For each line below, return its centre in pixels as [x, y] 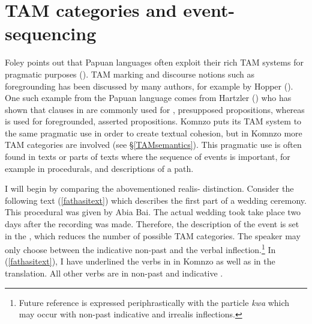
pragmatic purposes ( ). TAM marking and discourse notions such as [130, 74]
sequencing [51, 33]
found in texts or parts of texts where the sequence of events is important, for [148, 157]
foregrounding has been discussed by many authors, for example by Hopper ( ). [149, 86]
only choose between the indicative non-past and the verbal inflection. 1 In [140, 249]
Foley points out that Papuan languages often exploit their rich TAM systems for [154, 62]
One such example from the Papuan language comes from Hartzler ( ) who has [148, 98]
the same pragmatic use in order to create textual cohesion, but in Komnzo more [154, 133]
